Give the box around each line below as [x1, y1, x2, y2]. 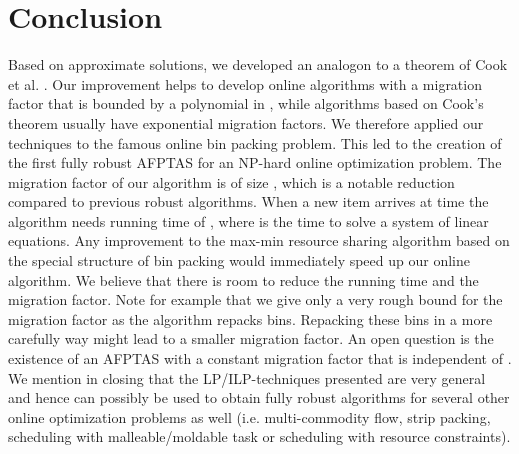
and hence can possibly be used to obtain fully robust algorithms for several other [8, 387, 510, 408]
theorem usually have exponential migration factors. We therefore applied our [8, 112, 484, 133]
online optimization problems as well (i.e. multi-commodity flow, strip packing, [8, 406, 491, 427]
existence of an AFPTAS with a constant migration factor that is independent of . [8, 348, 512, 369]
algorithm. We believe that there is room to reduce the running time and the [8, 269, 479, 290]
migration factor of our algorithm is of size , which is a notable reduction [8, 171, 455, 192]
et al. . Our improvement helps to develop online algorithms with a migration [8, 73, 482, 94]
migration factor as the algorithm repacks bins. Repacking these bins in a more [8, 308, 493, 329]
